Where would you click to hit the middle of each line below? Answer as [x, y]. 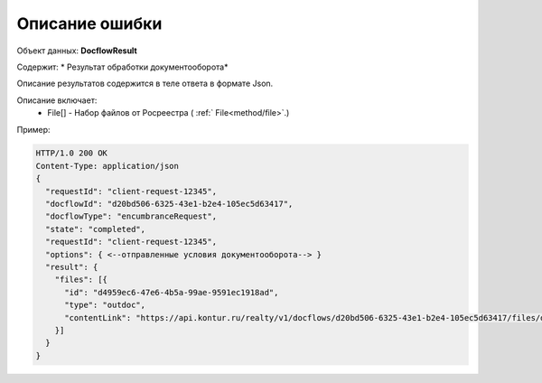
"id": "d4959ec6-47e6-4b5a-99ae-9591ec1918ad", [172, 292]
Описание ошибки [89, 23]
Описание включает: [57, 100]
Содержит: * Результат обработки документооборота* [122, 67]
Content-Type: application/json [107, 166]
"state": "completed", [96, 229]
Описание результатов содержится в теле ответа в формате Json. [145, 84]
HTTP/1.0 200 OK [72, 153]
